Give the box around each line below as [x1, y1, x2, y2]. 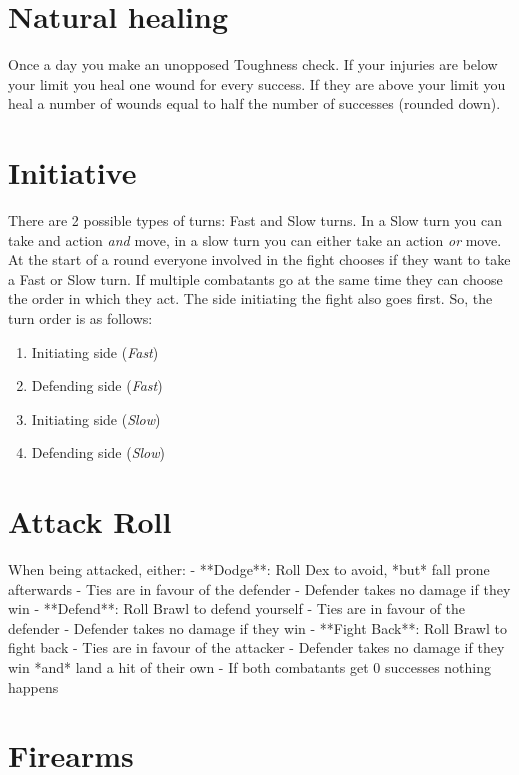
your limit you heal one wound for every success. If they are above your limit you [8, 73, 506, 94]
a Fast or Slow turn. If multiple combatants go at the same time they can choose [8, 268, 503, 289]
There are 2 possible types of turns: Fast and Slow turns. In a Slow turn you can [8, 210, 502, 231]
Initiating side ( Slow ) [31, 408, 161, 429]
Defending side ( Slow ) [31, 442, 165, 463]
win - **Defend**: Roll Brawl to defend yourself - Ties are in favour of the [8, 598, 466, 619]
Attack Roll [8, 501, 172, 542]
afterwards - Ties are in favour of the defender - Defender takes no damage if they [8, 578, 511, 599]
